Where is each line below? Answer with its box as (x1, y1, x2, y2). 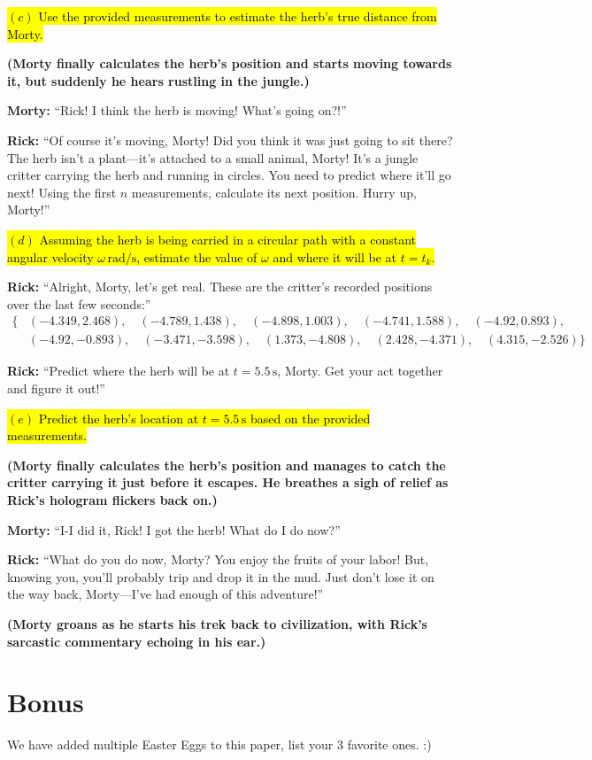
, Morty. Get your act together (277, 361, 443, 380)
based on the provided (250, 408, 371, 427)
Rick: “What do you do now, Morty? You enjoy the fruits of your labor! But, (7, 550, 429, 569)
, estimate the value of (136, 247, 258, 266)
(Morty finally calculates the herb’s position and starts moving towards (7, 54, 452, 73)
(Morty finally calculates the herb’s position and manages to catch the (7, 455, 446, 474)
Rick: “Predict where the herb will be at (7, 361, 230, 380)
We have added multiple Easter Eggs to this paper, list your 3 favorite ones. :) (7, 735, 432, 754)
